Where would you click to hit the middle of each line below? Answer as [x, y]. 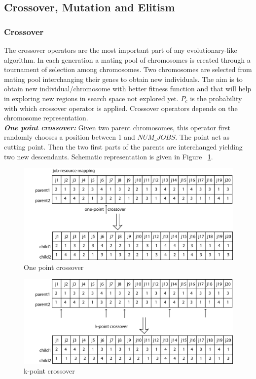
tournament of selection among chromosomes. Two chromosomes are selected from [128, 69]
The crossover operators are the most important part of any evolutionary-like [121, 50]
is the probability [216, 98]
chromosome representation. [46, 118]
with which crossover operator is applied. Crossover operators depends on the [121, 108]
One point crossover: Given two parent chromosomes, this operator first [117, 127]
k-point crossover [49, 371]
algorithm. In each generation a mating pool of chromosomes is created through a [127, 59]
